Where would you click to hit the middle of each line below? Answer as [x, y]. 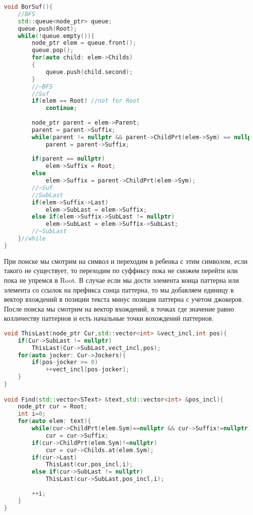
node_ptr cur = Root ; [53, 407]
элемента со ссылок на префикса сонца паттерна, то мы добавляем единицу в [119, 289]
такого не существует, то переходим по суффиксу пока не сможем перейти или [121, 270]
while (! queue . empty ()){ [56, 36]
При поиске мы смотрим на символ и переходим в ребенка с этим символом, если [126, 261]
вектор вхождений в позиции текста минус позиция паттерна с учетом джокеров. [124, 299]
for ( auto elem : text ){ [54, 421]
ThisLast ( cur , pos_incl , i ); [89, 465]
